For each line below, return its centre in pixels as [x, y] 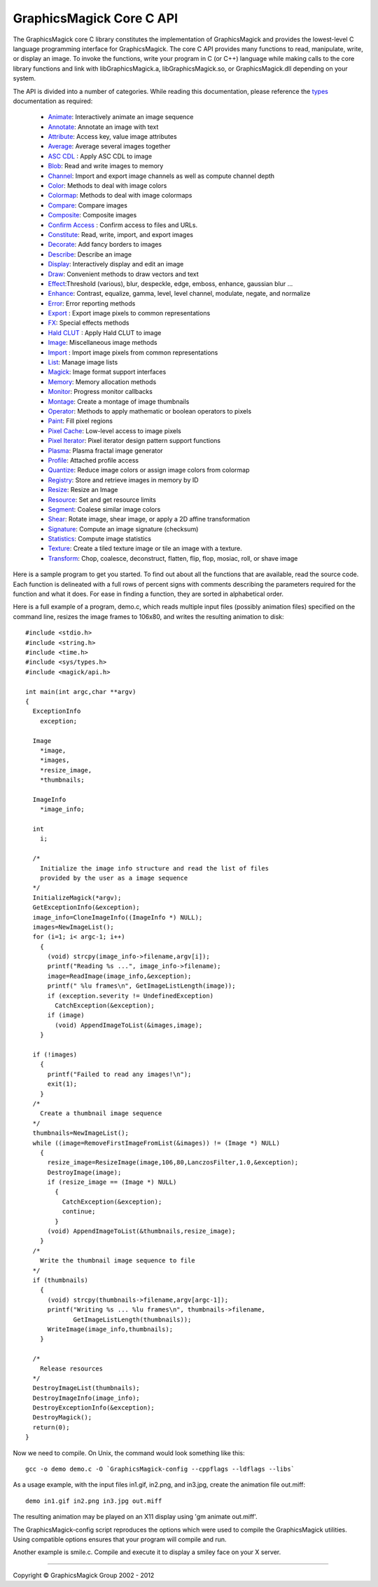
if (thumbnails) [61, 1280]
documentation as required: [53, 101]
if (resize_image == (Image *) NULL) [112, 1182]
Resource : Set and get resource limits [102, 499]
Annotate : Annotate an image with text [103, 127]
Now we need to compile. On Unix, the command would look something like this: [129, 1453]
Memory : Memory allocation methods [102, 381]
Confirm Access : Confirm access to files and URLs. [123, 225]
